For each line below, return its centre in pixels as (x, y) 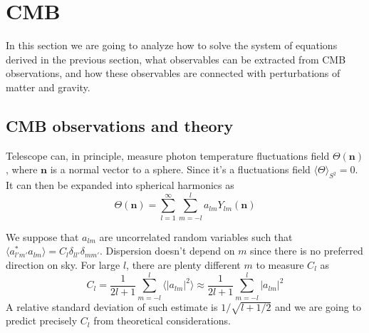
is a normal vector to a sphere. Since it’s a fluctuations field (180, 169)
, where (22, 169)
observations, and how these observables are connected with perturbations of (173, 73)
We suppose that (42, 236)
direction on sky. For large (63, 265)
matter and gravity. (48, 87)
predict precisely (42, 321)
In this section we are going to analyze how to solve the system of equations (172, 45)
